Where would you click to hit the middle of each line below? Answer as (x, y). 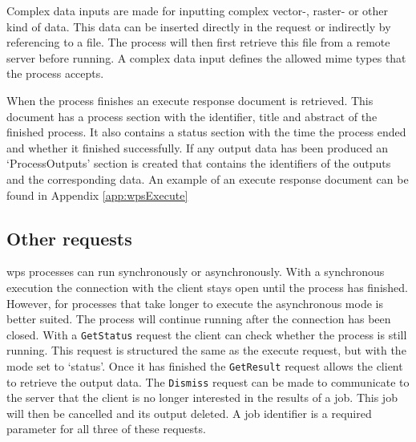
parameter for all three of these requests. (106, 429)
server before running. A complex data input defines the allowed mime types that (206, 57)
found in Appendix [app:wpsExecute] (97, 195)
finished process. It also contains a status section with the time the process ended (206, 132)
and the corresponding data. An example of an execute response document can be (208, 178)
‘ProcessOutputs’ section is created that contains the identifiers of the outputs (199, 163)
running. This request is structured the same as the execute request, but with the (206, 350)
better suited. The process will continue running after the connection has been (199, 319)
